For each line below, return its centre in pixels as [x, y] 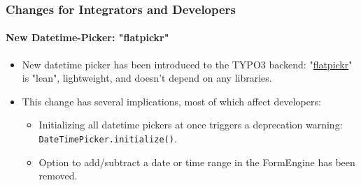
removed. [58, 176]
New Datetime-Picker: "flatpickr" [87, 37]
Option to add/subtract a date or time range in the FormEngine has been [197, 162]
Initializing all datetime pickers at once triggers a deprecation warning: [191, 125]
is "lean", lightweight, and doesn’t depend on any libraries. [147, 78]
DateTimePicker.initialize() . [108, 139]
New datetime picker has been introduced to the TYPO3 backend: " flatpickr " [187, 64]
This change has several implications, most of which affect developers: [171, 101]
